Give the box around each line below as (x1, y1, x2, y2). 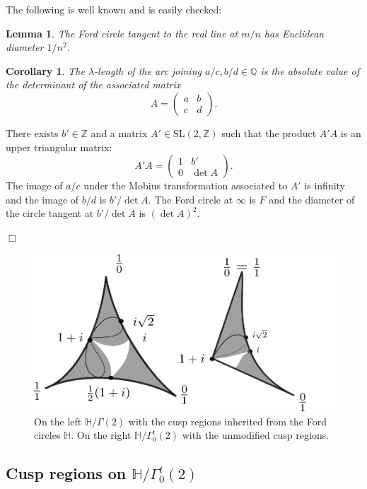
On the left (34, 413, 82, 428)
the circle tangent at (6, 206, 94, 220)
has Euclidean (264, 25, 325, 40)
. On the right (71, 428, 132, 442)
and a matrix (91, 125, 148, 140)
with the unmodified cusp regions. (182, 428, 330, 442)
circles (34, 428, 61, 442)
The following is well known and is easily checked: (6, 2, 222, 16)
